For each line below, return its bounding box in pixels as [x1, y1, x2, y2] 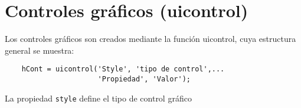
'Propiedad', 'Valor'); [97, 74, 191, 83]
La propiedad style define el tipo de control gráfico [5, 91, 192, 104]
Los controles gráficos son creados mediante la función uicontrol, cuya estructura [5, 32, 296, 45]
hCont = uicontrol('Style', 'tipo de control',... [21, 65, 225, 74]
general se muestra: [5, 44, 74, 56]
